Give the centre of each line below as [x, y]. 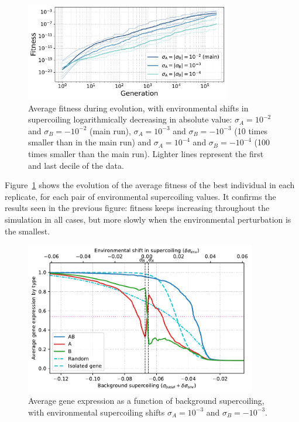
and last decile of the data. [76, 165]
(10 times [251, 130]
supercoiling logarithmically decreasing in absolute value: [130, 119]
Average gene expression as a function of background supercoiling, [146, 401]
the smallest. [28, 231]
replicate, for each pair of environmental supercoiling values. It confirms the [140, 196]
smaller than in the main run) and [90, 142]
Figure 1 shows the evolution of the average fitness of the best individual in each [150, 185]
